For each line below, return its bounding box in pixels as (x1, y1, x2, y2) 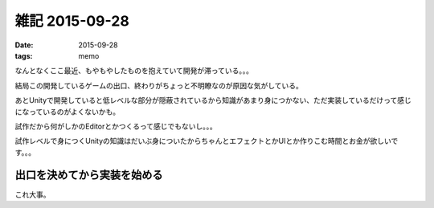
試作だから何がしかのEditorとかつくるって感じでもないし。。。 (14, 121, 217, 131)
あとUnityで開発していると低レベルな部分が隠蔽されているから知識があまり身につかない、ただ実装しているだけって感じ (14, 96, 411, 105)
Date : (14, 40, 34, 50)
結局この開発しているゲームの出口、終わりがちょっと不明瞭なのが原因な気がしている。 (14, 80, 303, 90)
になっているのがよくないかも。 (14, 107, 121, 116)
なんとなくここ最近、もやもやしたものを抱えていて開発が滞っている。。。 (14, 66, 253, 75)
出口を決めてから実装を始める (14, 169, 163, 182)
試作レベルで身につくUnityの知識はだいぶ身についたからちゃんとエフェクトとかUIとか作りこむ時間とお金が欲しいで (14, 137, 399, 146)
